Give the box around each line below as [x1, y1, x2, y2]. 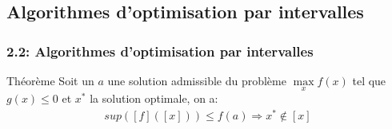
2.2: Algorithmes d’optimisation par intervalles [6, 41, 314, 61]
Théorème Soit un [6, 72, 94, 88]
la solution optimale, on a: [90, 90, 218, 107]
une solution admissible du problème [107, 72, 286, 88]
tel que [352, 72, 386, 88]
